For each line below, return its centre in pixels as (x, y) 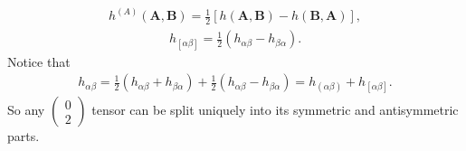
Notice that (39, 61)
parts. (24, 136)
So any (26, 110)
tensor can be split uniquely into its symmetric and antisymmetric (275, 110)
